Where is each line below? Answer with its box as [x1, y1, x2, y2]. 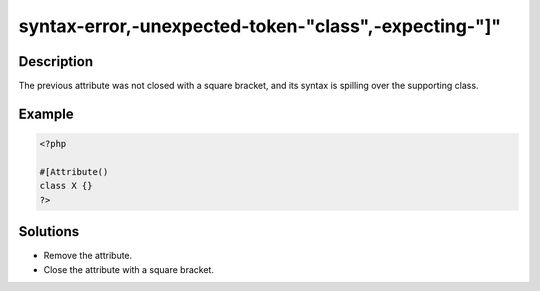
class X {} [39, 180, 93, 192]
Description [18, 53, 94, 70]
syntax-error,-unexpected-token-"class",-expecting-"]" [18, 15, 502, 37]
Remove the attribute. [43, 250, 133, 262]
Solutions [18, 223, 80, 240]
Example [18, 105, 74, 122]
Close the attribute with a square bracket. [43, 263, 215, 275]
